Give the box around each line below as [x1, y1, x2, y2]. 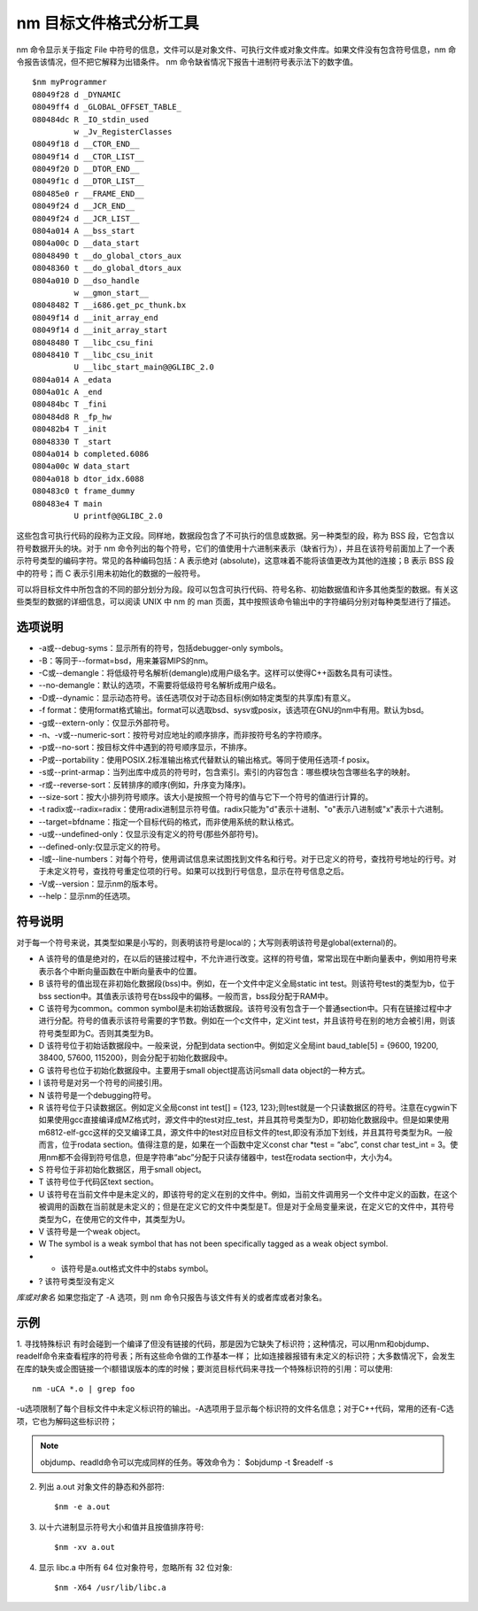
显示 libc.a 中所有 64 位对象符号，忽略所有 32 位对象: [38, 1561, 233, 1572]
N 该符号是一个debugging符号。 [38, 1089, 157, 1100]
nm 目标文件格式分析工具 [16, 13, 199, 33]
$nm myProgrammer [32, 77, 107, 88]
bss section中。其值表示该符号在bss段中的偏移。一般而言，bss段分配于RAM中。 [38, 990, 334, 1001]
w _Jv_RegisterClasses [73, 127, 173, 136]
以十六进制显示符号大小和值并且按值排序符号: [38, 1522, 204, 1532]
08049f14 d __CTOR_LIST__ [32, 151, 145, 161]
